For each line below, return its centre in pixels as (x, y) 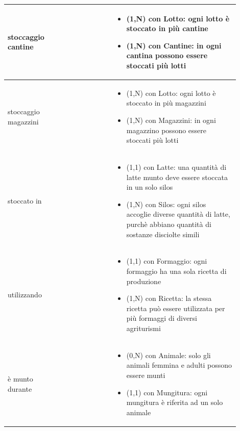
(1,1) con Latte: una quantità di (176, 167)
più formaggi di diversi (162, 318)
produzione (144, 281)
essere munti (146, 375)
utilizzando (25, 295)
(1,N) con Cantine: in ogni (174, 45)
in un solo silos (150, 187)
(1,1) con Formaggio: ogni (167, 261)
